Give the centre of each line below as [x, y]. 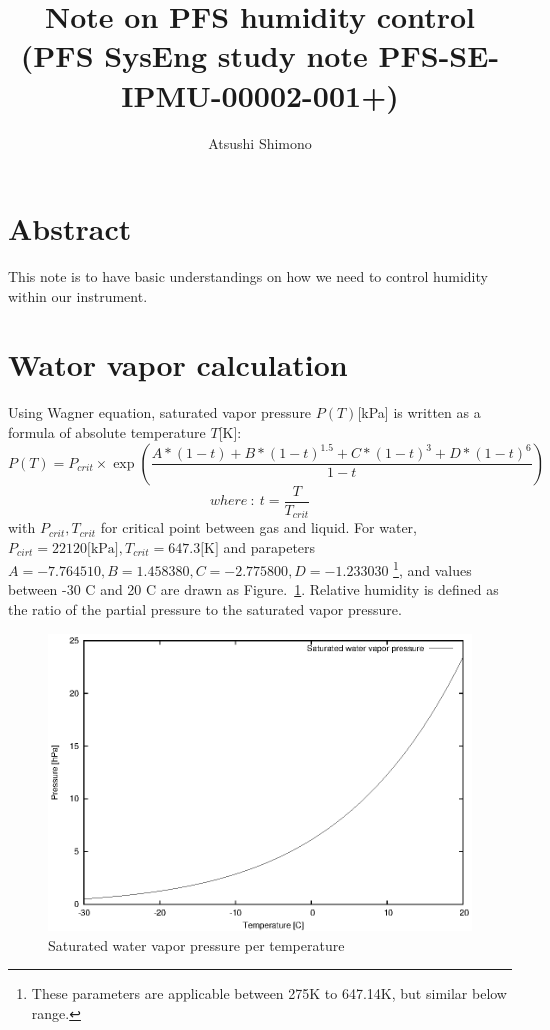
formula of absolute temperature [107, 431]
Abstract [70, 228]
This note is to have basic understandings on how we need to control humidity [248, 276]
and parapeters [269, 546]
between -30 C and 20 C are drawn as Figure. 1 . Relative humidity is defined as [253, 589]
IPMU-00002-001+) [260, 94]
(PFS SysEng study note [194, 55]
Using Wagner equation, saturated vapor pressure [160, 412]
